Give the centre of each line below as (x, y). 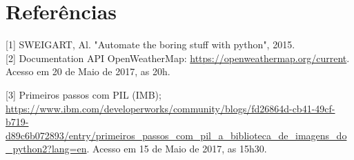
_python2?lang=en (46, 149)
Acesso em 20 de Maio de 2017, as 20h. (88, 71)
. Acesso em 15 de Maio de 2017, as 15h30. (177, 149)
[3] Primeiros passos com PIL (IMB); (83, 94)
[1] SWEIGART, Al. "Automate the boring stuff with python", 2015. (150, 44)
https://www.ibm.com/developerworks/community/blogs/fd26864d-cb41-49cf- (170, 108)
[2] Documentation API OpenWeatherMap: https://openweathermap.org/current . (178, 58)
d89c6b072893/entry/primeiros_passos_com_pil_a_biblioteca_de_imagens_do (176, 135)
